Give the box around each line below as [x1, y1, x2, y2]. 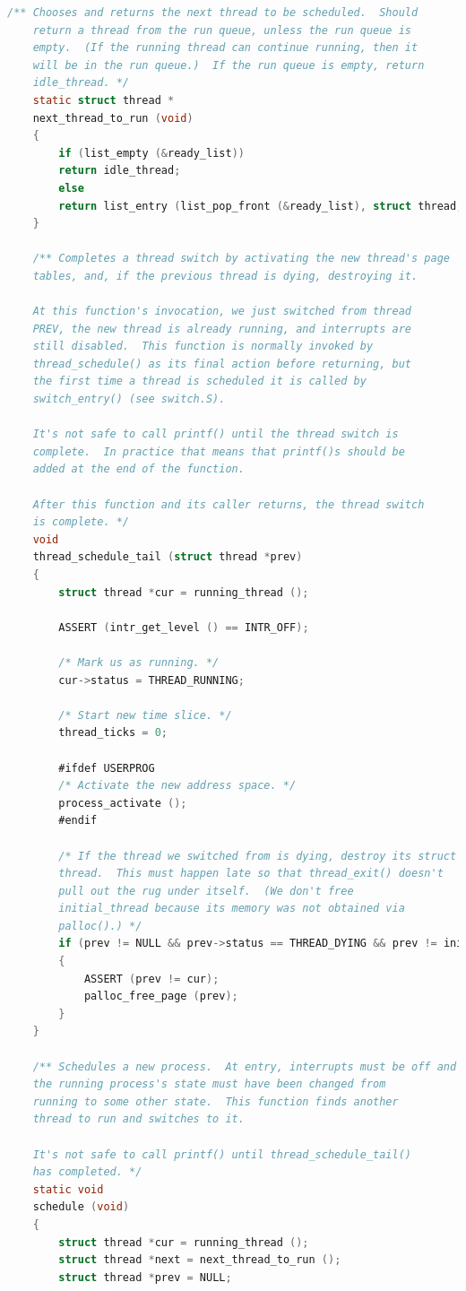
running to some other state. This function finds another [32, 1095, 399, 1108]
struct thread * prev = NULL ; [58, 1270, 232, 1284]
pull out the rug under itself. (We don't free [58, 884, 354, 897]
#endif [58, 814, 98, 827]
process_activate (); [58, 796, 187, 810]
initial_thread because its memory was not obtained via [58, 902, 405, 915]
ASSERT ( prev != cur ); [83, 972, 220, 985]
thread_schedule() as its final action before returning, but [32, 357, 412, 370]
